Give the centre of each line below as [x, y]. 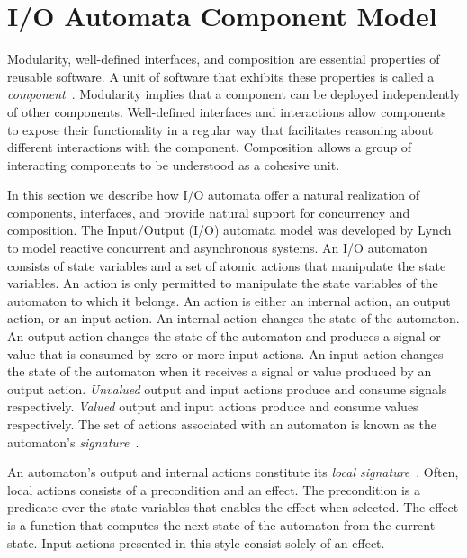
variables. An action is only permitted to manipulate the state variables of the [223, 283]
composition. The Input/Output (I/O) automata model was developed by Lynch [229, 230]
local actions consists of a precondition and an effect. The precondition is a [214, 489]
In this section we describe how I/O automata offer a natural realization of [214, 195]
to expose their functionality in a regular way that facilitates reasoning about [220, 129]
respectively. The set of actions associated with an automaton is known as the [222, 424]
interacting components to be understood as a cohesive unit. [174, 164]
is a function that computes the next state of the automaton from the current [221, 524]
